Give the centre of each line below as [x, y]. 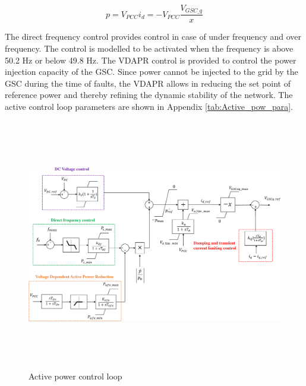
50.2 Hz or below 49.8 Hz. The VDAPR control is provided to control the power [151, 60]
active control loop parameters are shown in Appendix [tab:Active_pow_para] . [149, 107]
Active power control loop [75, 376]
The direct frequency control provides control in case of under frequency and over [153, 37]
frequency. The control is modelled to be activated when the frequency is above [149, 48]
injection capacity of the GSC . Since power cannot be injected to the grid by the [152, 72]
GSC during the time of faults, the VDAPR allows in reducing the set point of [148, 83]
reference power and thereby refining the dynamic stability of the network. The [149, 95]
